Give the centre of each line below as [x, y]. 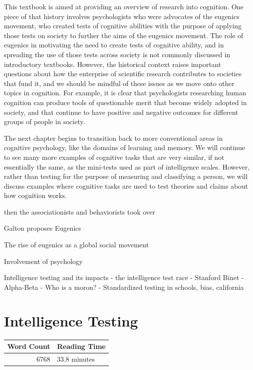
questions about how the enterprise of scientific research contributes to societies [123, 74]
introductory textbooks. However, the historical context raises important [113, 64]
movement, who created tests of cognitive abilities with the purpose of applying [123, 26]
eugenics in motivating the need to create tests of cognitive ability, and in [114, 45]
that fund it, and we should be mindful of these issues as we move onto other [119, 83]
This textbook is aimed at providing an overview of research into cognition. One [124, 6]
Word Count [29, 346]
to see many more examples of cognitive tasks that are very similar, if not [114, 157]
